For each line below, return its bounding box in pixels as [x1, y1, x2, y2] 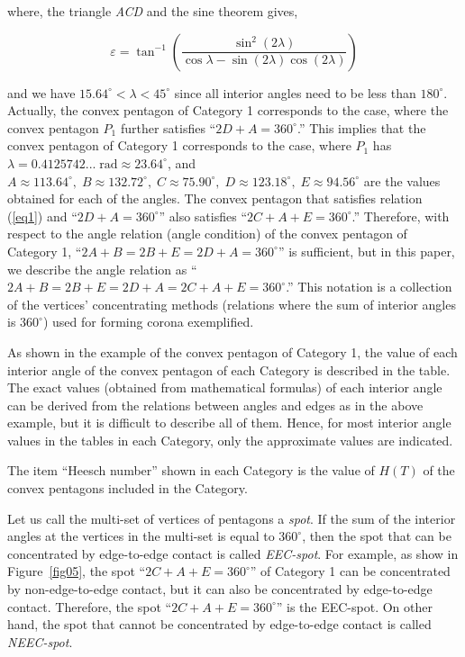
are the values [363, 171, 441, 190]
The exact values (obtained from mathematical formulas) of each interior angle [7, 378, 442, 397]
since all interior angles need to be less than [174, 83, 416, 102]
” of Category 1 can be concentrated [250, 562, 451, 580]
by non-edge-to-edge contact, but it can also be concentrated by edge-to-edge [7, 580, 433, 598]
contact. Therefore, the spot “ [7, 597, 172, 616]
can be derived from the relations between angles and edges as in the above [7, 395, 424, 414]
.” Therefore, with [351, 206, 450, 225]
